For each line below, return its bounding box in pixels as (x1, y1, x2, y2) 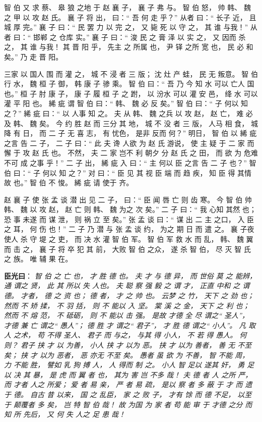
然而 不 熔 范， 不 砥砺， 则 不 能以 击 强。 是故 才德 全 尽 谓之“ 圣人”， (4, 310, 249, 321)
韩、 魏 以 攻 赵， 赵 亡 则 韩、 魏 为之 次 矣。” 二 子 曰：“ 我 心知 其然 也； (4, 204, 256, 215)
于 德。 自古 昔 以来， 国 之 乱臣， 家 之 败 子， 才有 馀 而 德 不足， (4, 389, 235, 399)
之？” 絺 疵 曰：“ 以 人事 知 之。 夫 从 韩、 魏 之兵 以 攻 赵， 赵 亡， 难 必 (4, 108, 253, 118)
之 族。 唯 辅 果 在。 (4, 253, 73, 264)
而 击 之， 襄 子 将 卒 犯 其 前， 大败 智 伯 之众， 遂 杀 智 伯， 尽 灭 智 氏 (4, 243, 251, 254)
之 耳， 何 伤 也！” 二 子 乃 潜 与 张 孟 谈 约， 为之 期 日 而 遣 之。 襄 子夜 (4, 224, 254, 234)
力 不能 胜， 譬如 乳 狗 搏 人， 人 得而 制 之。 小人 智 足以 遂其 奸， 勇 (4, 359, 245, 370)
